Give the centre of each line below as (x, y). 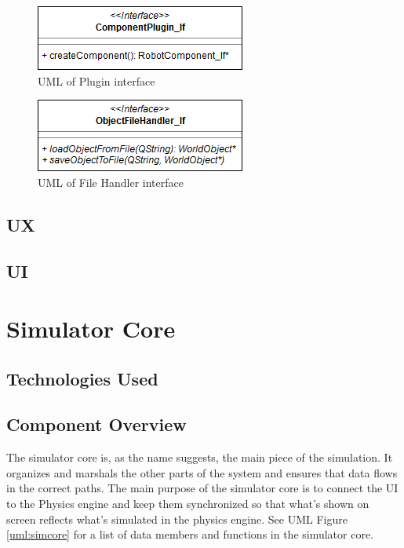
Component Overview (96, 424)
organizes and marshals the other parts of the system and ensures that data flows (202, 472)
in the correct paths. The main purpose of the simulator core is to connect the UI (202, 488)
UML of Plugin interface (96, 80)
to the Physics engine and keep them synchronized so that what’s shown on (188, 504)
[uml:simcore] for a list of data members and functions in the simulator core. (190, 534)
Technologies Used (82, 378)
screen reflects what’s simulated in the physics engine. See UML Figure (177, 519)
